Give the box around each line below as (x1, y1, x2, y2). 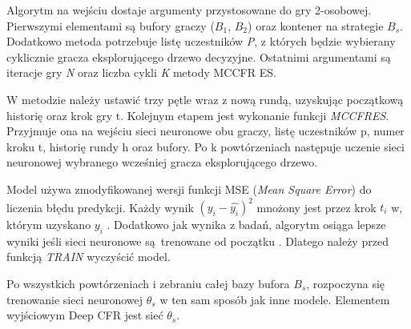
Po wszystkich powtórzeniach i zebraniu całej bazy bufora (6, 275, 290, 292)
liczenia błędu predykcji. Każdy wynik (6, 199, 194, 215)
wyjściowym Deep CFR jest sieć (6, 307, 163, 323)
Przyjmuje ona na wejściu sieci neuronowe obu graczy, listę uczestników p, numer (6, 122, 405, 139)
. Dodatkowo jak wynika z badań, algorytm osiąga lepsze (107, 216, 386, 233)
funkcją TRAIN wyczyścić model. (6, 248, 171, 265)
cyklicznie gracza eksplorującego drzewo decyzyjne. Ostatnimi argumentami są (6, 48, 391, 65)
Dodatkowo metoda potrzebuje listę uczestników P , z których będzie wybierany (6, 33, 396, 50)
